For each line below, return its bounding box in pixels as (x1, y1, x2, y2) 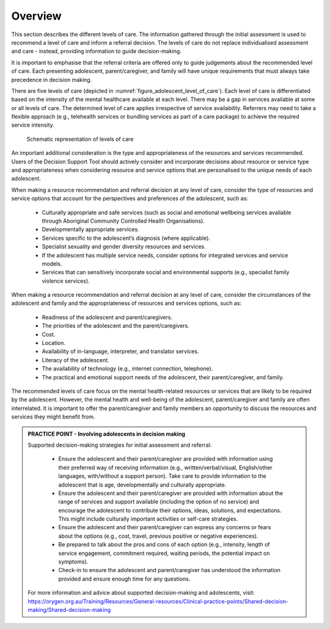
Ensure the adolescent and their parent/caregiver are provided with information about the (58, 489, 284, 497)
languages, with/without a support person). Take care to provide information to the (58, 472, 266, 480)
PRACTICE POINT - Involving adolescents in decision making (28, 430, 186, 437)
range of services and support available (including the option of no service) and (58, 498, 260, 505)
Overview (11, 9, 62, 23)
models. (42, 260, 62, 267)
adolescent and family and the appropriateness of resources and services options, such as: (11, 300, 241, 307)
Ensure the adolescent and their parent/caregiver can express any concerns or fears (58, 524, 271, 531)
